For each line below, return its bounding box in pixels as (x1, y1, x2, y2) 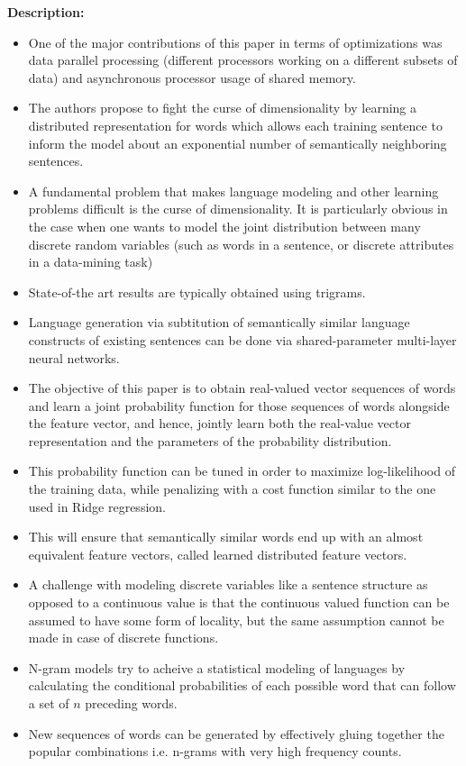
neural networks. (28, 348, 120, 367)
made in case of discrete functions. (28, 628, 219, 647)
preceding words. (85, 694, 178, 712)
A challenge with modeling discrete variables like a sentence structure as (28, 575, 428, 594)
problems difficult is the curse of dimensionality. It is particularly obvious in (28, 199, 448, 218)
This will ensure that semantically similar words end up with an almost (28, 527, 424, 546)
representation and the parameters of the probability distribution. (28, 431, 392, 450)
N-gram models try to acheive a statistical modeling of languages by (28, 658, 406, 677)
